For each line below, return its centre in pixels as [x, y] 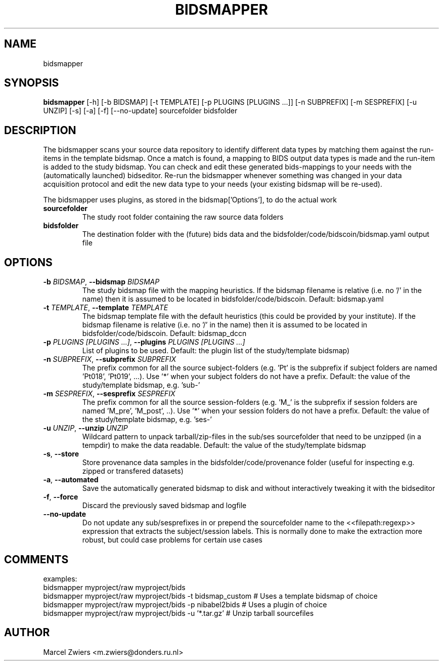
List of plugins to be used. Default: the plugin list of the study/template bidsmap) [216, 351]
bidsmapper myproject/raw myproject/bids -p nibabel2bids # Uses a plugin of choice [185, 604]
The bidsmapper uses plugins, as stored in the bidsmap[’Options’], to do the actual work [190, 200]
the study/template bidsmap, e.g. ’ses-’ [147, 420]
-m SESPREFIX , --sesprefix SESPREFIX [109, 394]
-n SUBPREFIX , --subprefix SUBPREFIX [110, 359]
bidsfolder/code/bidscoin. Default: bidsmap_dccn [164, 334]
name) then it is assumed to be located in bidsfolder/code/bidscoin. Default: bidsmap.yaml [233, 299]
